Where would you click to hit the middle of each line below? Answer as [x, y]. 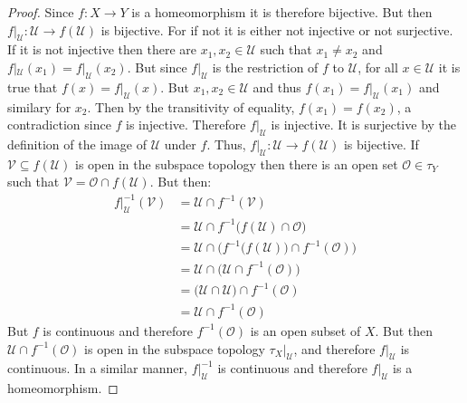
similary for [39, 106]
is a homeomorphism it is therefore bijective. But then [282, 12]
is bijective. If [381, 144]
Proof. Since [41, 12]
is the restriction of [265, 67]
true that [33, 86]
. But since [157, 67]
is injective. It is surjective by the [364, 125]
